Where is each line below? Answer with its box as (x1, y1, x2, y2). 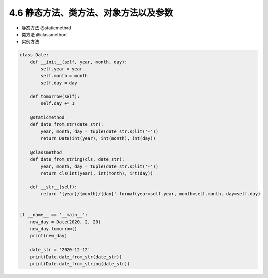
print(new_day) (30, 233, 67, 239)
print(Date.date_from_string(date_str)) (30, 261, 130, 267)
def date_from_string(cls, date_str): (30, 157, 125, 162)
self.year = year (40, 66, 83, 72)
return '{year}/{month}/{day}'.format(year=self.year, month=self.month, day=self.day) (40, 191, 261, 197)
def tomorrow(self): (30, 93, 80, 99)
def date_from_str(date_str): (30, 122, 104, 127)
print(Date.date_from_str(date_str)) (30, 254, 122, 260)
